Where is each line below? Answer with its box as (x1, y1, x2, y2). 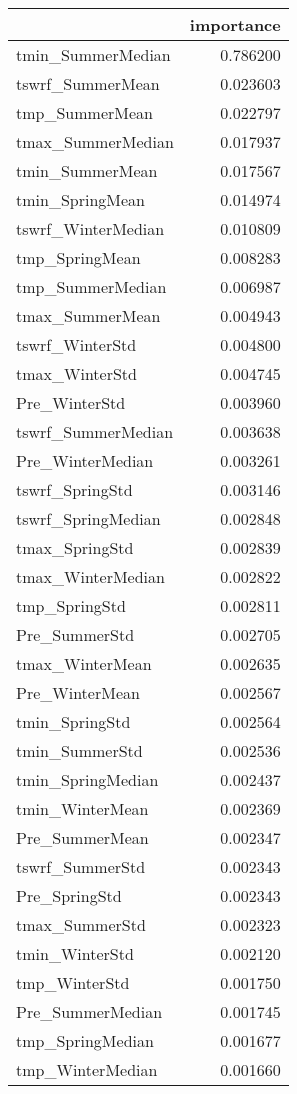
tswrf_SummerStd (16, 855, 146, 878)
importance (189, 13, 281, 36)
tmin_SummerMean (16, 159, 158, 182)
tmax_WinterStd (16, 362, 137, 385)
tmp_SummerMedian (16, 275, 167, 298)
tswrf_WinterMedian (16, 217, 165, 240)
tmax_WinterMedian (16, 565, 165, 588)
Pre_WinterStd (16, 391, 126, 414)
